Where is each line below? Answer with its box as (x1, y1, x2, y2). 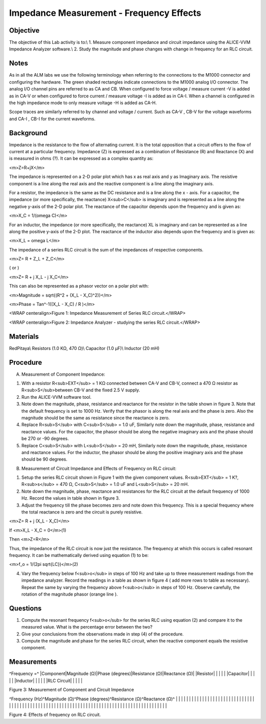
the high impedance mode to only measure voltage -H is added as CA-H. (9, 99, 157, 106)
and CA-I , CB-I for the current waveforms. (9, 116, 96, 122)
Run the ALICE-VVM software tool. (21, 394, 92, 400)
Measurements (9, 658, 57, 666)
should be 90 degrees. (21, 456, 67, 462)
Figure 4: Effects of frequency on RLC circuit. (9, 712, 101, 718)
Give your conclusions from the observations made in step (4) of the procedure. (21, 631, 184, 637)
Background (9, 128, 48, 137)
